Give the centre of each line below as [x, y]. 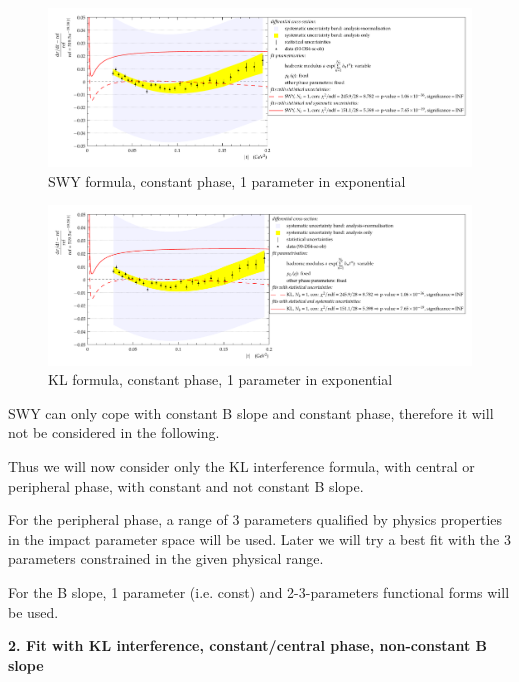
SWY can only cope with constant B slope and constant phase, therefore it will [251, 412]
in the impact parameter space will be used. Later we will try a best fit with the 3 [259, 538]
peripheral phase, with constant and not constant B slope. [186, 485]
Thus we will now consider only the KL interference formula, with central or [241, 465]
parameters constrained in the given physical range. [166, 558]
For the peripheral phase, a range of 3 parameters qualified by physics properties [255, 519]
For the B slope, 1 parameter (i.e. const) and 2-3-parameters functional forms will [259, 591]
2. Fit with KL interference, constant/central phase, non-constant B [247, 645]
